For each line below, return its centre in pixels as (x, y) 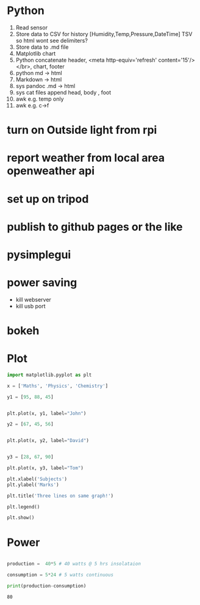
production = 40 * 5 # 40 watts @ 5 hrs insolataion (74, 564)
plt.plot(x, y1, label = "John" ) (47, 413)
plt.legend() (23, 507)
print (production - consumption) (47, 586)
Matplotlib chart (36, 53)
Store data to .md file (42, 47)
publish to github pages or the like (95, 227)
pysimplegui (39, 255)
